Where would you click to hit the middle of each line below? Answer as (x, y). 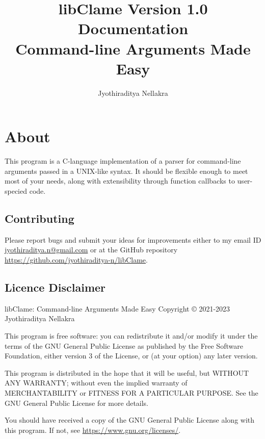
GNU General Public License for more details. (77, 403)
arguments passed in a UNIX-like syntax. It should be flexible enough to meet (126, 171)
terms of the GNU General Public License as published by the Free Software (124, 345)
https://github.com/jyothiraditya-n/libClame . (76, 259)
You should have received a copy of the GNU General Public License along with (130, 420)
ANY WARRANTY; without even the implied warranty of (96, 383)
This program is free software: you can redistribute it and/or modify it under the (131, 335)
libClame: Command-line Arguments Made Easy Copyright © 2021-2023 (117, 308)
